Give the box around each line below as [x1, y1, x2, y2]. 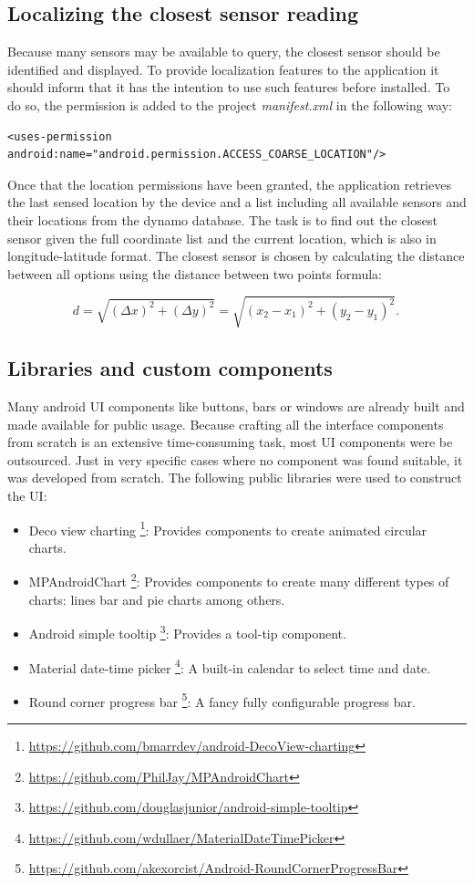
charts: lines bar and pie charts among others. [28, 589, 285, 608]
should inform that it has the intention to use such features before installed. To [7, 78, 450, 97]
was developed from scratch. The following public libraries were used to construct [7, 468, 462, 487]
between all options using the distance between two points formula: [7, 264, 382, 283]
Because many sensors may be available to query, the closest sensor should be [7, 42, 440, 61]
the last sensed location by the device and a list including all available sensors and [7, 192, 467, 212]
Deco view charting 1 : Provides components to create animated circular [28, 517, 428, 539]
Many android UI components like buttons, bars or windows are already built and [7, 397, 465, 416]
